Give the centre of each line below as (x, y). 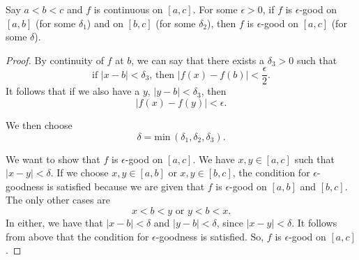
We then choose (39, 125)
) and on (105, 23)
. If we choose (79, 173)
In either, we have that (54, 222)
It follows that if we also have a (73, 91)
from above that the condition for (77, 236)
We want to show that (53, 159)
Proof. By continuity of (55, 60)
